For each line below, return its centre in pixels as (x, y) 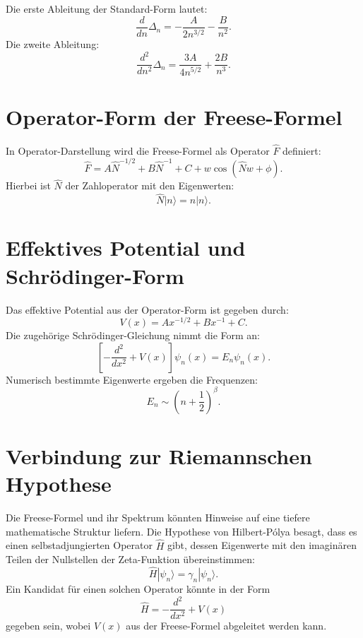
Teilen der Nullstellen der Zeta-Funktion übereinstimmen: (130, 559)
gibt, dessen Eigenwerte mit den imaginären (262, 545)
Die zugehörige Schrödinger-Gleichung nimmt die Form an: (133, 335)
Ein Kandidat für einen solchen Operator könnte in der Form (138, 588)
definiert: (302, 150)
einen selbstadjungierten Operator (79, 545)
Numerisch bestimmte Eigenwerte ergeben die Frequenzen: (132, 379)
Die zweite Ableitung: (53, 44)
